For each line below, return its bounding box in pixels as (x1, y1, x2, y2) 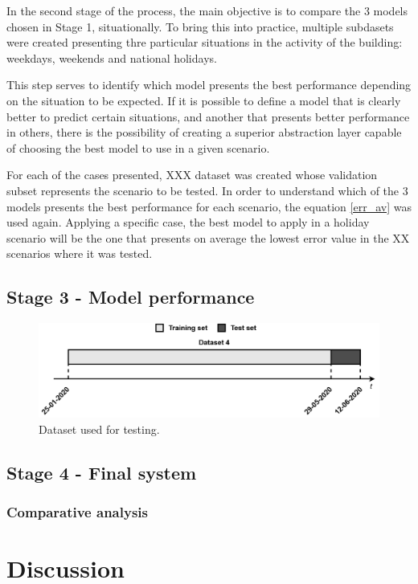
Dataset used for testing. (39, 420, 160, 437)
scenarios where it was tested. (6, 245, 153, 262)
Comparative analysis (6, 502, 148, 521)
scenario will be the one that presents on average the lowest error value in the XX (6, 229, 410, 246)
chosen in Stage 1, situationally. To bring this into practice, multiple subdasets (6, 18, 394, 35)
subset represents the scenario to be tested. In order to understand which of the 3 (6, 182, 408, 198)
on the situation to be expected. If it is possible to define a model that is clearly (6, 92, 401, 108)
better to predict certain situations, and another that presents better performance (6, 108, 410, 125)
